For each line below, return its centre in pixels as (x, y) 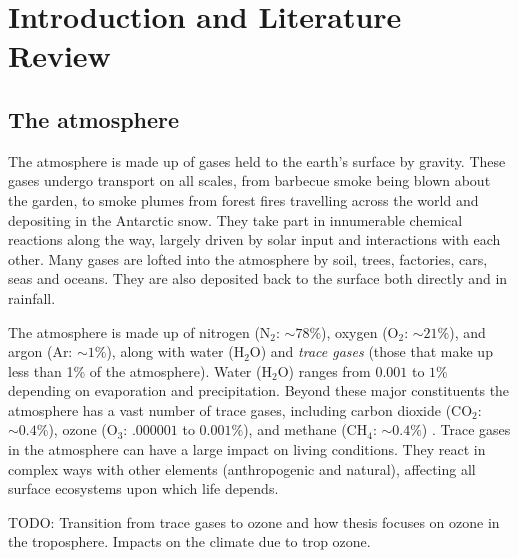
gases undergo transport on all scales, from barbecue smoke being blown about (249, 180)
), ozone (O (83, 429)
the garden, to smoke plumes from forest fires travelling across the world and (243, 199)
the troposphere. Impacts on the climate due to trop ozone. (189, 541)
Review (59, 55)
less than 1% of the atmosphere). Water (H (140, 370)
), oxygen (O (360, 331)
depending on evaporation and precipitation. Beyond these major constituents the (259, 390)
